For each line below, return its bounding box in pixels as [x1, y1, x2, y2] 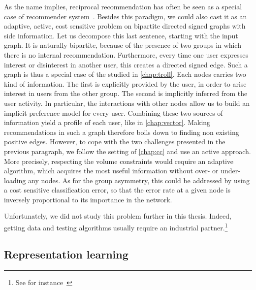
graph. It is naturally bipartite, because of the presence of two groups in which [4, 40, 241, 50]
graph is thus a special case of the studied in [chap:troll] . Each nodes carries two [4, 69, 246, 79]
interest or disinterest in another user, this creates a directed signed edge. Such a [4, 59, 248, 69]
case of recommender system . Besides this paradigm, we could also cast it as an [4, 11, 247, 21]
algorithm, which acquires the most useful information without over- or [4, 165, 219, 176]
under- [221, 165, 240, 176]
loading [4, 175, 26, 185]
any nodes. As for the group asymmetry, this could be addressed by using [28, 175, 250, 185]
